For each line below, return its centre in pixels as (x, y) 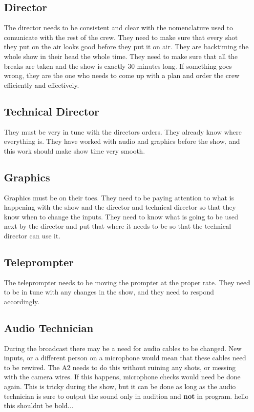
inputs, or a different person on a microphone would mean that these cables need (125, 358)
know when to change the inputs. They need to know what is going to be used (121, 216)
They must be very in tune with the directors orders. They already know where (123, 131)
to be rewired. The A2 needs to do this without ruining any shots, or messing (120, 367)
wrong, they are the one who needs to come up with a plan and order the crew (122, 75)
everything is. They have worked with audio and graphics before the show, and (122, 141)
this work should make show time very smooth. (74, 150)
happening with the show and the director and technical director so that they (120, 207)
